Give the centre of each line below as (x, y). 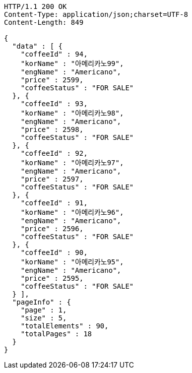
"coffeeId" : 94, (54, 54)
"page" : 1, (44, 310)
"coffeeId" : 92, (54, 153)
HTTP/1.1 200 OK (35, 6)
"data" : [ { (37, 46)
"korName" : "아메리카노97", (72, 163)
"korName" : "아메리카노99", (72, 63)
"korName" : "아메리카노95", (72, 262)
